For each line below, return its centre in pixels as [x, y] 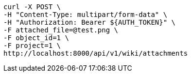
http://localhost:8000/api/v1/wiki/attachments [96, 53]
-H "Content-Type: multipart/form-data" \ [86, 15]
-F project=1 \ [32, 46]
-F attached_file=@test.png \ [61, 30]
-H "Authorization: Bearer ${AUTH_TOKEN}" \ [90, 22]
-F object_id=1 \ [36, 38]
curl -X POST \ [32, 7]
